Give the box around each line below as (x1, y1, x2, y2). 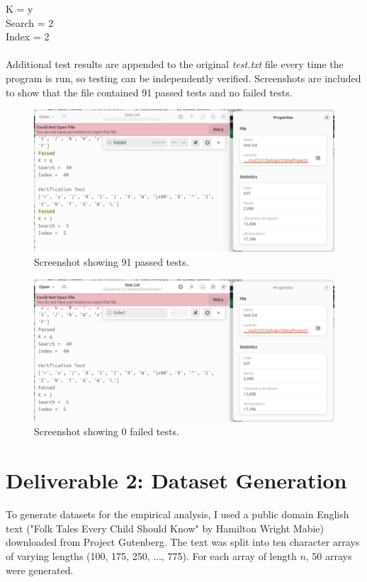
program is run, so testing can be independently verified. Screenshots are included (6, 70, 361, 85)
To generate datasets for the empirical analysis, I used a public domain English (6, 507, 349, 522)
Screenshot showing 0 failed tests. (34, 424, 179, 439)
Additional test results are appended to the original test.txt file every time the (6, 57, 344, 72)
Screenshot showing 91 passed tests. (34, 254, 189, 269)
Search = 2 (6, 15, 54, 30)
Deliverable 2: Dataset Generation (6, 466, 347, 495)
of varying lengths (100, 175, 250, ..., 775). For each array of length (6, 548, 297, 563)
